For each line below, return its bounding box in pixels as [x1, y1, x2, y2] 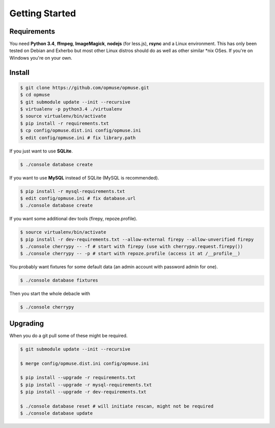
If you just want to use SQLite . [9, 148, 73, 154]
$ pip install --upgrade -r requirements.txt [20, 375, 136, 381]
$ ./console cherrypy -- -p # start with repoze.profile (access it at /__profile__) [20, 250, 240, 257]
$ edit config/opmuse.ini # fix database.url [20, 195, 136, 201]
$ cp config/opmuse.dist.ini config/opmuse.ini [20, 128, 141, 134]
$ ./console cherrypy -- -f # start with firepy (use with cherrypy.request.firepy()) [20, 244, 243, 249]
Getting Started [9, 8, 76, 19]
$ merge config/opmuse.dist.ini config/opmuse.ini [20, 360, 150, 366]
